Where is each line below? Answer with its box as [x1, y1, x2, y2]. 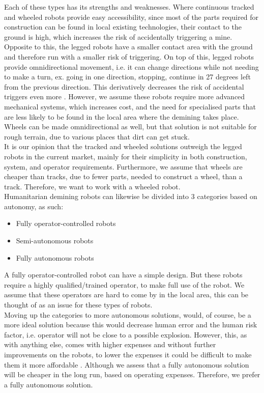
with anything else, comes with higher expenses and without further [4, 339, 216, 350]
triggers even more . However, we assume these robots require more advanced [4, 91, 245, 102]
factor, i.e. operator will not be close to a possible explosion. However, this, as [4, 329, 247, 340]
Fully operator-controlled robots [16, 218, 116, 229]
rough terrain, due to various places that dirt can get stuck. [4, 131, 190, 142]
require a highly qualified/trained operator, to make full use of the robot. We [4, 279, 245, 290]
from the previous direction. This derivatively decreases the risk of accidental [4, 81, 244, 92]
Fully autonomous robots [16, 252, 94, 263]
